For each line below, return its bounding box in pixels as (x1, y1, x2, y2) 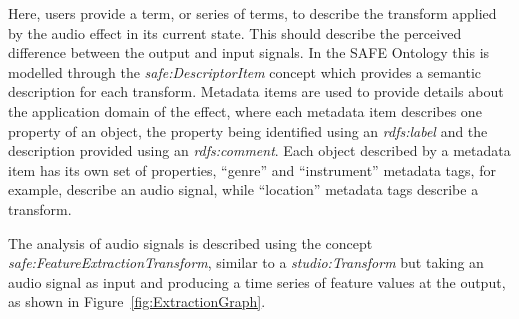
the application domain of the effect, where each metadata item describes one (8, 100, 482, 121)
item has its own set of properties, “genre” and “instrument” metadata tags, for (8, 159, 496, 180)
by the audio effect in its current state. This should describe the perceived (8, 22, 462, 43)
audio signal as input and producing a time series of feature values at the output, (8, 271, 506, 292)
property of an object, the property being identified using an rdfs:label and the (8, 120, 488, 141)
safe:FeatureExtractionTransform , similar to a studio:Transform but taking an (8, 252, 484, 273)
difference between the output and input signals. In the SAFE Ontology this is (8, 42, 490, 63)
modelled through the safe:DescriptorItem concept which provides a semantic (8, 61, 482, 82)
